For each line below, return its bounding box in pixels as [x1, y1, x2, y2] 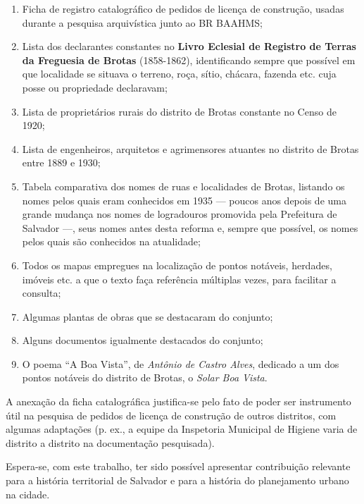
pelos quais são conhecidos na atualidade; [22, 234, 201, 249]
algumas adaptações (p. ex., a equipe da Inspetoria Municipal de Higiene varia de [6, 422, 358, 436]
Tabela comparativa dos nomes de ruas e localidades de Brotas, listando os [22, 178, 345, 193]
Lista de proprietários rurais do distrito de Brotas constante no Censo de [22, 104, 337, 118]
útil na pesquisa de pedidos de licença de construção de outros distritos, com [6, 407, 337, 422]
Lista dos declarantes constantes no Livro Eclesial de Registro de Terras [22, 39, 356, 54]
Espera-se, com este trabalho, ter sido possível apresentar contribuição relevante [6, 459, 351, 474]
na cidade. [6, 486, 50, 501]
